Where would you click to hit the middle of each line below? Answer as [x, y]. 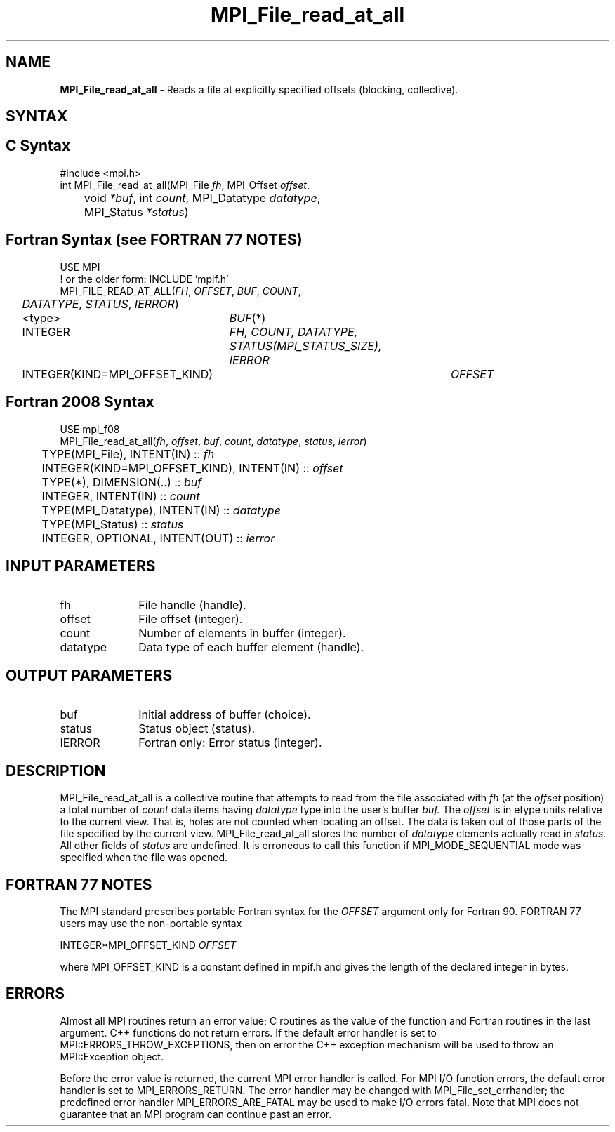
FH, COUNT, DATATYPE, [293, 332]
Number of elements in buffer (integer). [242, 633]
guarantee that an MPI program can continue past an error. [196, 1114]
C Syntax [38, 146]
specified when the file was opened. [144, 858]
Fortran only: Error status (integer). [230, 743]
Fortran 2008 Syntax [80, 402]
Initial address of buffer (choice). [225, 715]
